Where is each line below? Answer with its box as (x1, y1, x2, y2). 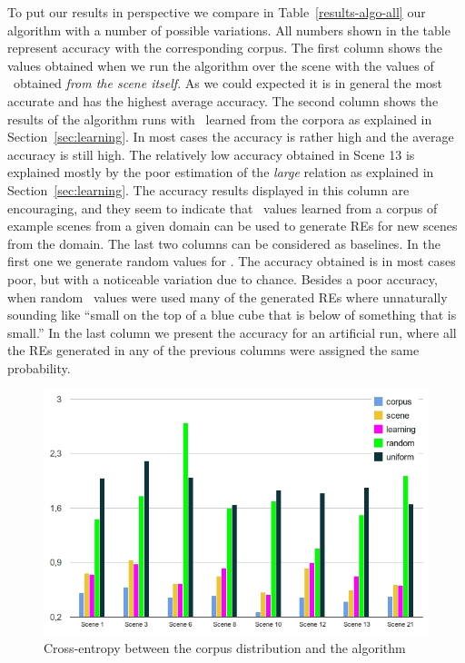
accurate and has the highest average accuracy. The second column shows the (7, 91, 439, 110)
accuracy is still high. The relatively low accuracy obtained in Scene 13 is (7, 144, 415, 163)
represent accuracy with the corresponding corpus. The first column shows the (7, 38, 443, 57)
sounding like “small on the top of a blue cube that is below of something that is (7, 305, 457, 324)
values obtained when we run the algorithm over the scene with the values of (7, 55, 434, 74)
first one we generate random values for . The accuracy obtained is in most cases (7, 252, 456, 271)
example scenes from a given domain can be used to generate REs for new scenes (7, 216, 458, 235)
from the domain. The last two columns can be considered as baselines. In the (7, 233, 440, 252)
